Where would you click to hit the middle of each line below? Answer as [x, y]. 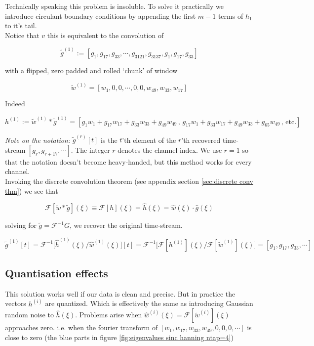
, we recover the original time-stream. [126, 225]
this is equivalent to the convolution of [105, 35]
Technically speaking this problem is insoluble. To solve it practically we [115, 6]
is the [109, 140]
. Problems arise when [109, 315]
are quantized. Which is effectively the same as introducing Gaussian [149, 303]
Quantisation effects [57, 273]
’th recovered [201, 140]
